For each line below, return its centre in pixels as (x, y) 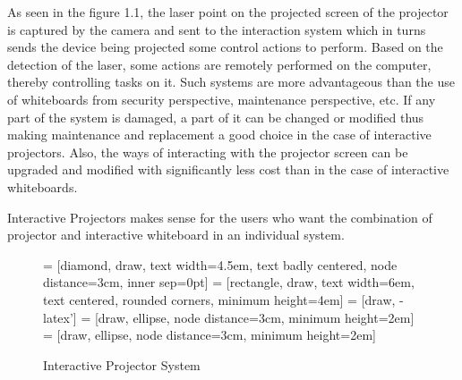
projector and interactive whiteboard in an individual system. (176, 235)
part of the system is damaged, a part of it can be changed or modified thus (216, 117)
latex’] (60, 317)
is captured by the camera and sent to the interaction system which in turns (217, 29)
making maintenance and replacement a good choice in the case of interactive (219, 135)
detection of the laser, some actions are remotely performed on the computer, (219, 64)
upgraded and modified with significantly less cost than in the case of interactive (228, 169)
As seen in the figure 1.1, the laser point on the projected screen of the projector (228, 12)
